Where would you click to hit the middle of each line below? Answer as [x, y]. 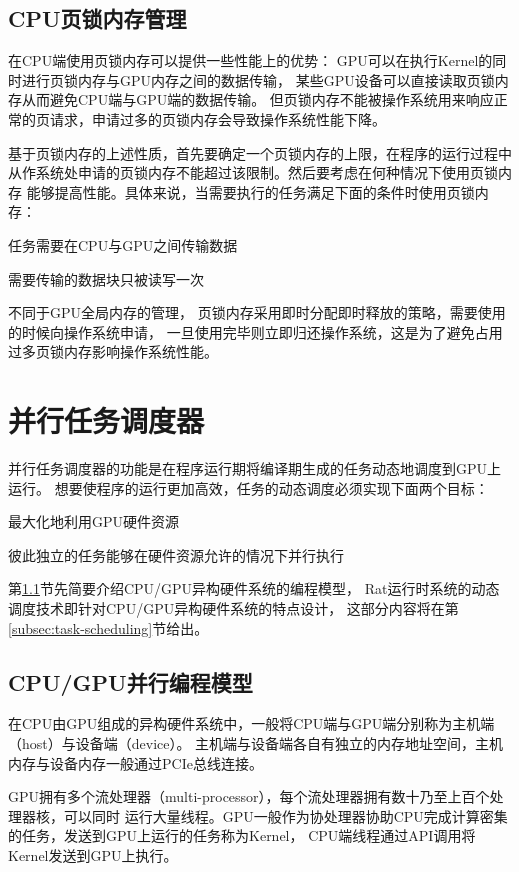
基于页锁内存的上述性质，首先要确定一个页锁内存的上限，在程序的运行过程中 [260, 152]
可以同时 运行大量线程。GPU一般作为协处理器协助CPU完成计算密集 [285, 815]
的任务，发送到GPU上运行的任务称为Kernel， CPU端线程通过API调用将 [242, 835]
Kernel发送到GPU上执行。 [93, 854]
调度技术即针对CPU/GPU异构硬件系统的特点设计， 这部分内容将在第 [233, 608]
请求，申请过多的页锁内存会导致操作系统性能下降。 [217, 118]
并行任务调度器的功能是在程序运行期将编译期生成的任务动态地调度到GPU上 [255, 468]
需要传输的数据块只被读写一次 [106, 278]
